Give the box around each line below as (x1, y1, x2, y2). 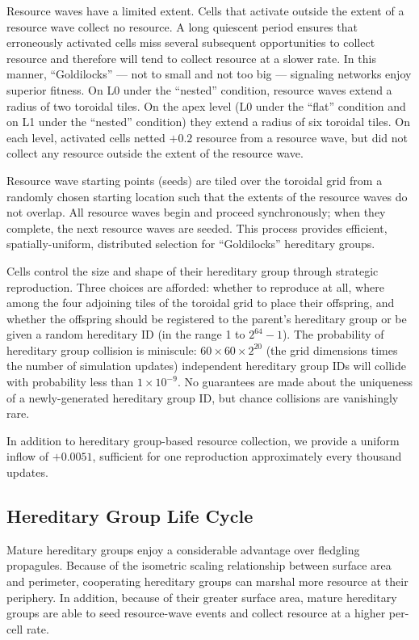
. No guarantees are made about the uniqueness (177, 373, 413, 390)
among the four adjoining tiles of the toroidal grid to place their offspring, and (6, 294, 395, 311)
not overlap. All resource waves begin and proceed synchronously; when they (6, 204, 386, 221)
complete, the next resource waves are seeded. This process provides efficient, (6, 219, 388, 236)
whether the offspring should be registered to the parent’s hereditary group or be (6, 309, 407, 326)
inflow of (6, 448, 49, 465)
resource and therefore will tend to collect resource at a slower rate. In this (6, 49, 376, 66)
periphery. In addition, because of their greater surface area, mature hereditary (6, 588, 397, 605)
